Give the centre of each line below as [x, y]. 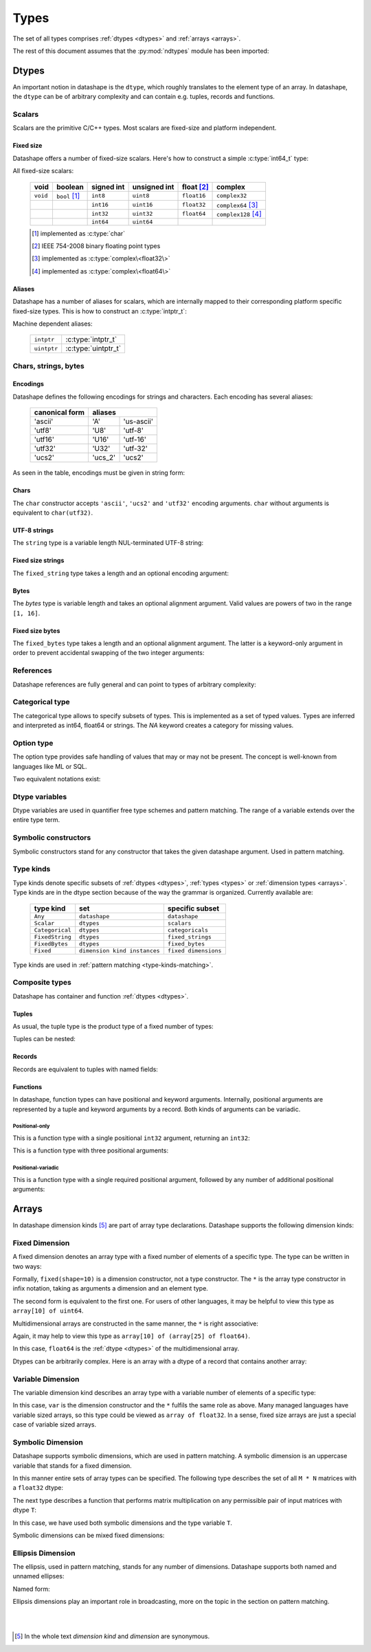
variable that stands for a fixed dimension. [72, 1465]
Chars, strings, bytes [49, 366]
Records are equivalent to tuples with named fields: [85, 1069]
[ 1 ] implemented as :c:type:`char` [79, 233]
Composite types [42, 983]
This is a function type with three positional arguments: [90, 1150]
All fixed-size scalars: [43, 171]
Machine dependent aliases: [53, 324]
